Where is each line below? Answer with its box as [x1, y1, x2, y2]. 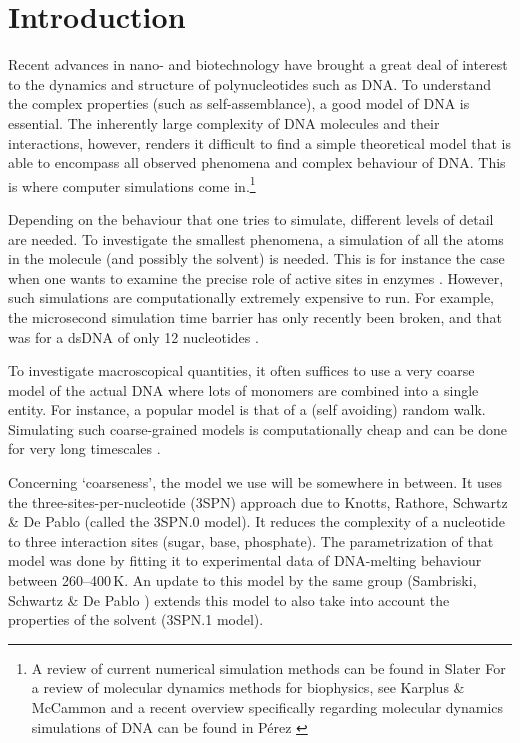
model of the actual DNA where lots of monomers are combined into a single [8, 379, 479, 400]
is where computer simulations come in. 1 [8, 172, 256, 196]
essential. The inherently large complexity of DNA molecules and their [8, 112, 440, 133]
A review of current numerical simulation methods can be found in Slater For [31, 657, 506, 678]
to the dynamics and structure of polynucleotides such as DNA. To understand [8, 73, 492, 94]
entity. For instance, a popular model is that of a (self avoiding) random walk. [8, 399, 486, 420]
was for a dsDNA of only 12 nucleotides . [8, 326, 259, 347]
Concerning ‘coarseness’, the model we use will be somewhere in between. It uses [8, 472, 503, 493]
